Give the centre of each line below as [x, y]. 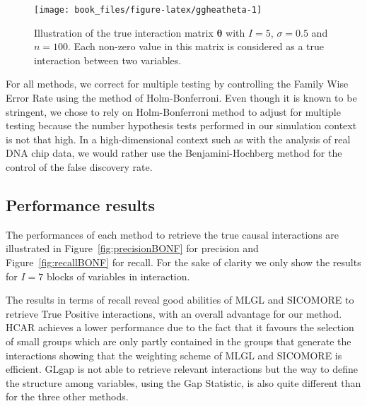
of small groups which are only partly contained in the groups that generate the [179, 341]
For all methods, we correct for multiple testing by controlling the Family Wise [177, 84]
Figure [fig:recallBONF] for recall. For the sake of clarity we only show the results [183, 262]
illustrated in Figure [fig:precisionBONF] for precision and [132, 248]
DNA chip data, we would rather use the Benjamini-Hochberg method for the [174, 153]
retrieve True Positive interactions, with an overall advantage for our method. [174, 313]
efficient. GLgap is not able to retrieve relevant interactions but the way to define [182, 369]
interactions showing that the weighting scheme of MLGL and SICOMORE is [174, 355]
